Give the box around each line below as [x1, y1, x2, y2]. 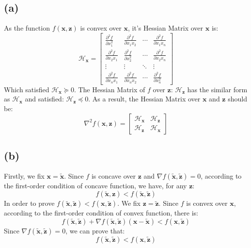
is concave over [91, 170, 136, 181]
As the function [4, 23, 50, 33]
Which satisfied [4, 84, 49, 94]
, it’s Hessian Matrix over [127, 23, 204, 33]
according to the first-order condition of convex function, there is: [4, 208, 198, 218]
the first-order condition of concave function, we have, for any [4, 180, 187, 190]
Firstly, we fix [4, 170, 45, 181]
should [228, 94, 247, 104]
